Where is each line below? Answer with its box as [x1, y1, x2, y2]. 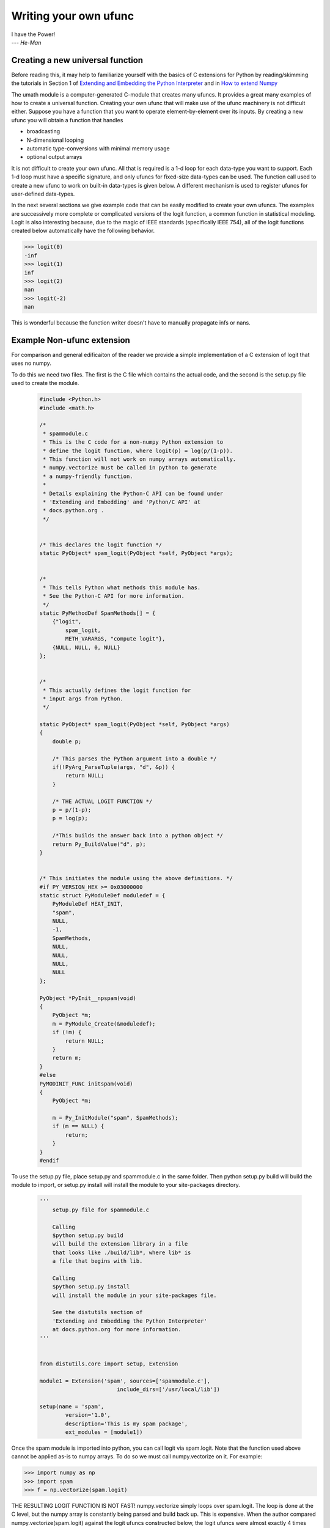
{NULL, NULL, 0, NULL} [52, 644, 120, 651]
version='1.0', [65, 1412, 111, 1419]
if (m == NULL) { [52, 1123, 105, 1130]
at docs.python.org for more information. [52, 1326, 182, 1333]
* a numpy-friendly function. [43, 472, 134, 480]
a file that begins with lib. [52, 1258, 143, 1265]
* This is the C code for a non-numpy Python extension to [43, 439, 224, 446]
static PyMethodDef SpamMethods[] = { [39, 610, 156, 617]
